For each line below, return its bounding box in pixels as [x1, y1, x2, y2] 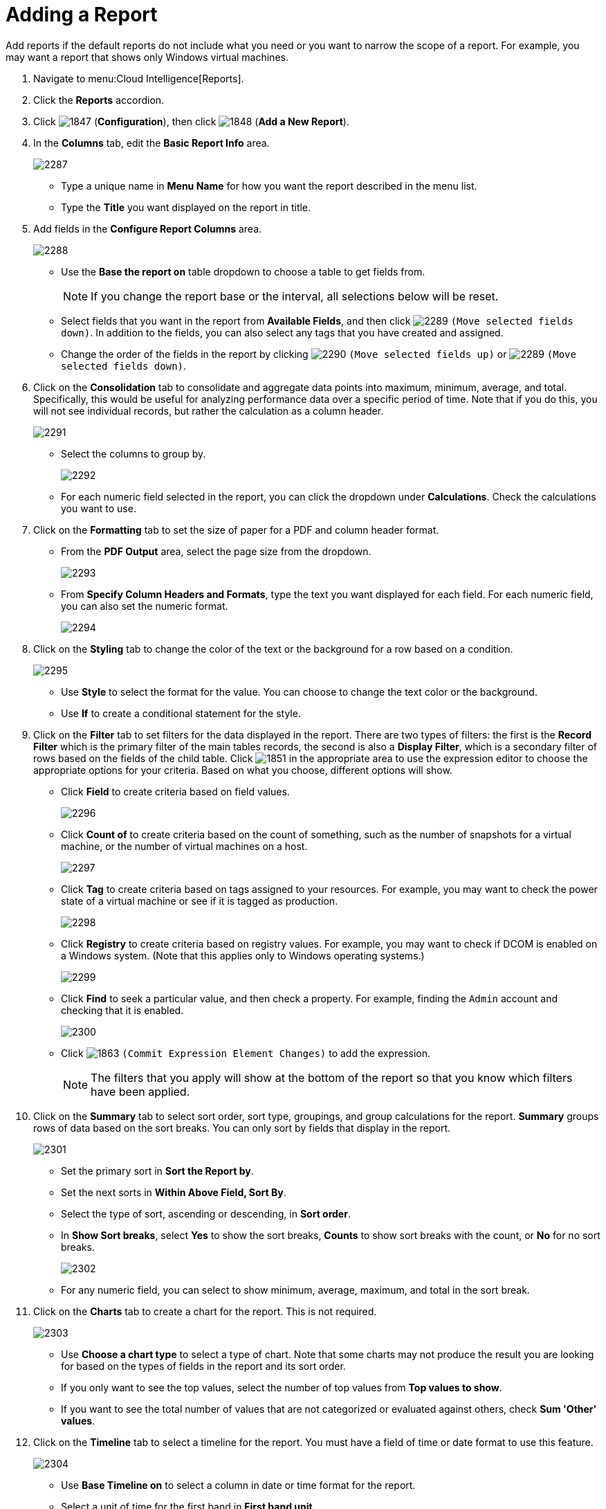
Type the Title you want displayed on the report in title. [61, 201, 311, 213]
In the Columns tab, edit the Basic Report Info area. [33, 136, 270, 149]
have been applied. [91, 1084, 190, 1099]
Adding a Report [6, 3, 158, 26]
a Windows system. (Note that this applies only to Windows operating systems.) [61, 949, 425, 961]
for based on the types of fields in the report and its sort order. [61, 1359, 346, 1372]
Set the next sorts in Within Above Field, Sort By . [61, 1186, 286, 1198]
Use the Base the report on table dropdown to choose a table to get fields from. [61, 265, 425, 278]
